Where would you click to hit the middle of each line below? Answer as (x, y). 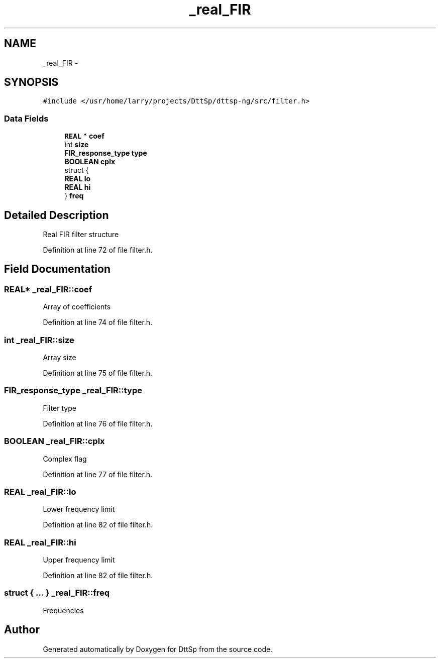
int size (77, 145)
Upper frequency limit (79, 560)
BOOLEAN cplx (90, 162)
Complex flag (65, 459)
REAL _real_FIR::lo (40, 491)
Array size (60, 357)
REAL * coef (84, 136)
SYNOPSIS (31, 82)
